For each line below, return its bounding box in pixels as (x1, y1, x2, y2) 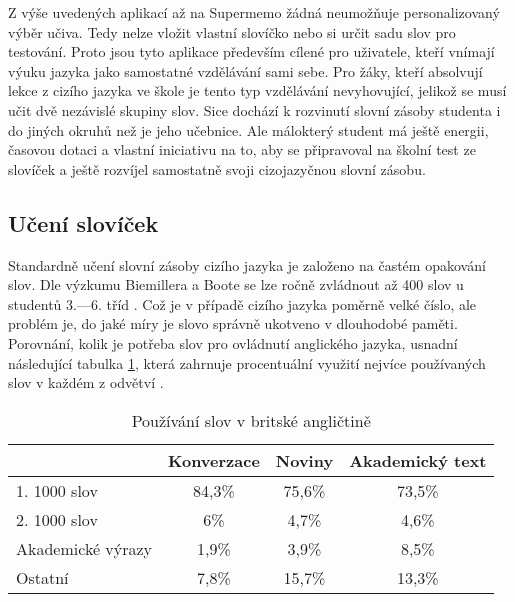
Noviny (275, 448, 334, 472)
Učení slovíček (8, 207, 159, 238)
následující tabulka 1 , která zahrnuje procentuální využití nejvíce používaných (8, 352, 486, 373)
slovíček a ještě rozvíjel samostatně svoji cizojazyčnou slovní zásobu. (8, 158, 426, 179)
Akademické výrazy (16, 536, 153, 560)
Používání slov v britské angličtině (131, 408, 371, 432)
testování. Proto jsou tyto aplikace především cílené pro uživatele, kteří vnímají (8, 41, 495, 62)
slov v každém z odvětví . (8, 372, 164, 393)
